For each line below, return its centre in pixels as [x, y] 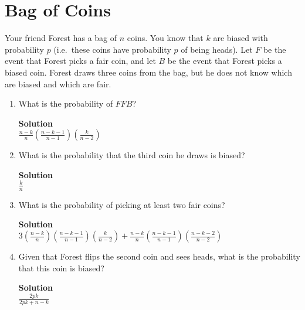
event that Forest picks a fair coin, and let [80, 61]
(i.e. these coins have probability [112, 49]
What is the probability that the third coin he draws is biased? [132, 155]
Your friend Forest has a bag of [61, 38]
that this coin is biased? [61, 268]
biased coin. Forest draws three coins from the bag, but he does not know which [148, 72]
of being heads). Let [217, 49]
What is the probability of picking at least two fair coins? [122, 204]
